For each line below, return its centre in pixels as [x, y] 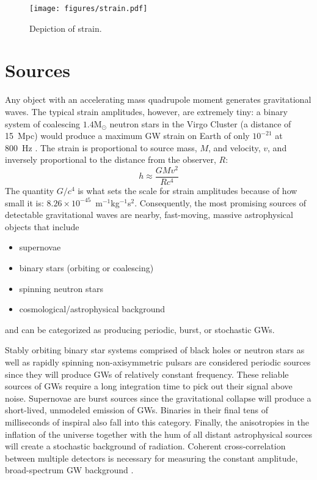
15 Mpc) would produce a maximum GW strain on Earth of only [127, 136]
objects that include [42, 226]
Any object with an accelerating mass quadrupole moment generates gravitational [158, 99]
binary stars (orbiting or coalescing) [86, 268]
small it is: [24, 202]
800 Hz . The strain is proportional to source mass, [101, 147]
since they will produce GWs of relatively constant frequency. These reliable [147, 374]
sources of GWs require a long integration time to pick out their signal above [149, 386]
